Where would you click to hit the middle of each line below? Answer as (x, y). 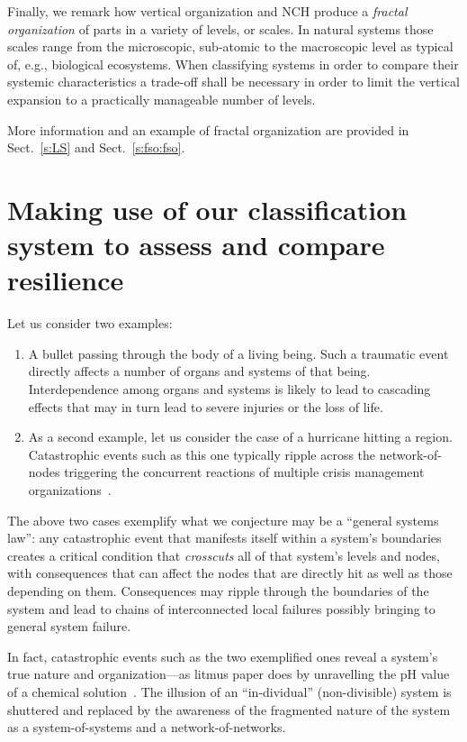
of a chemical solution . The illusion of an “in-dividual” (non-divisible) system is (229, 691)
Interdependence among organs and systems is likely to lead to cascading (229, 389)
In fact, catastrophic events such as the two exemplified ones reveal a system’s (223, 656)
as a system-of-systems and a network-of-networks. (147, 727)
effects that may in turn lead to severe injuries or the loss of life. (206, 406)
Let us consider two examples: (90, 323)
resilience (66, 280)
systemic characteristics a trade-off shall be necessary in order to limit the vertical (233, 82)
